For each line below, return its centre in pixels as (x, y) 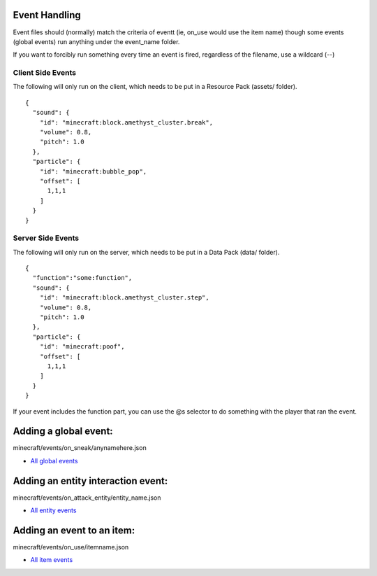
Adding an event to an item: (74, 530)
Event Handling (47, 15)
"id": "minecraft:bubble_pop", (93, 171)
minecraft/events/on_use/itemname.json (71, 547)
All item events (52, 560)
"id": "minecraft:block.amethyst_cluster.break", (126, 122)
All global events (54, 461)
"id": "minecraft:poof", (82, 347)
